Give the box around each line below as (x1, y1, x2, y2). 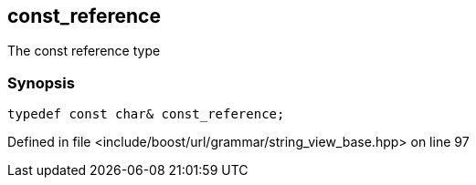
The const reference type (7, 43, 161, 59)
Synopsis (7, 73, 75, 92)
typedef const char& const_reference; (7, 107, 285, 122)
